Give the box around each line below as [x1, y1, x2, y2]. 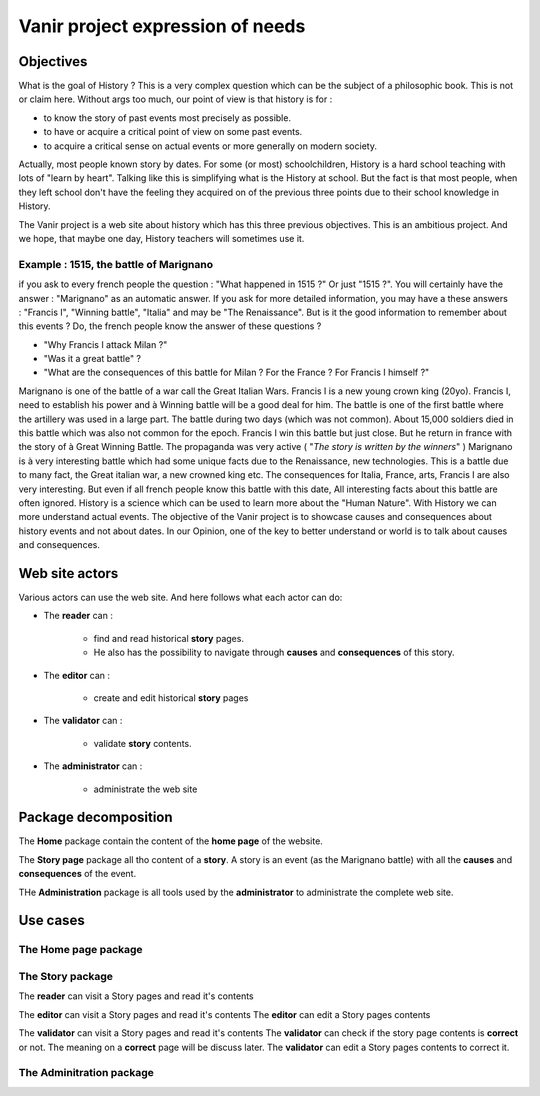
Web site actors [18, 565, 119, 582]
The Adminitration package [18, 1066, 154, 1080]
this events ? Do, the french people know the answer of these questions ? [18, 320, 322, 332]
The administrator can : [43, 760, 143, 772]
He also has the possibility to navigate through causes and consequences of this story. [93, 646, 455, 659]
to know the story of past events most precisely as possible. [43, 111, 292, 124]
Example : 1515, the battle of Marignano [18, 257, 214, 271]
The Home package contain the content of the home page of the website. [18, 835, 324, 847]
